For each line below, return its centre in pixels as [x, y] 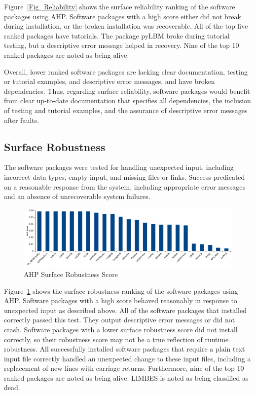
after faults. [21, 120]
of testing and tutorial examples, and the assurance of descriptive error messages [126, 110]
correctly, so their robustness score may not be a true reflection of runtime [116, 339]
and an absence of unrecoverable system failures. [77, 196]
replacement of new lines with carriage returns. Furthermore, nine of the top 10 [124, 368]
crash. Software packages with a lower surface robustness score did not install [121, 329]
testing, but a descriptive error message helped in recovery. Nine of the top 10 [122, 45]
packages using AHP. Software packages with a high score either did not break [123, 16]
